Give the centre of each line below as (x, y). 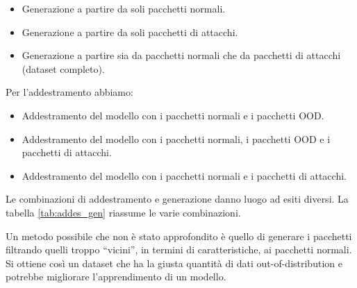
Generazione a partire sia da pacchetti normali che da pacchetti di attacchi (181, 55)
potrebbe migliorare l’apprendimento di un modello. (116, 277)
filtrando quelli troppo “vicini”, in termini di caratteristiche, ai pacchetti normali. (179, 249)
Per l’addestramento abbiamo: (69, 92)
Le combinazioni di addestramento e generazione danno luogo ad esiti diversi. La (177, 199)
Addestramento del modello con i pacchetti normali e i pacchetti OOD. (173, 115)
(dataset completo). (63, 68)
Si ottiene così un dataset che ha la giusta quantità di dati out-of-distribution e (174, 263)
